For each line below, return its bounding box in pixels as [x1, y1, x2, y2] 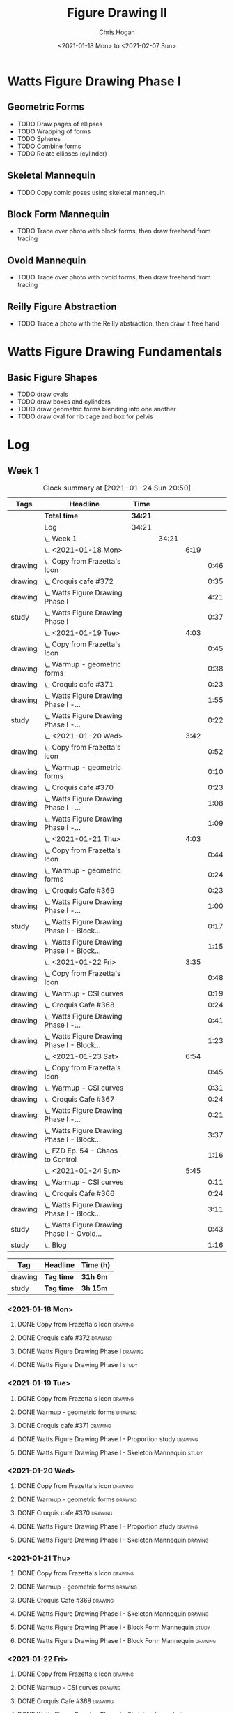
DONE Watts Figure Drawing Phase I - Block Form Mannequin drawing [17, 1637, 217, 1645]
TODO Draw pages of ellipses [17, 119, 103, 128]
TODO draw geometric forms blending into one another [17, 405, 176, 413]
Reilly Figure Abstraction [7, 300, 117, 312]
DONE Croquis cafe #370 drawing [17, 1508, 113, 1517]
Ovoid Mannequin [7, 254, 86, 266]
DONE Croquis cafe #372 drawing [17, 1334, 113, 1342]
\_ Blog [44, 1240, 68, 1250]
